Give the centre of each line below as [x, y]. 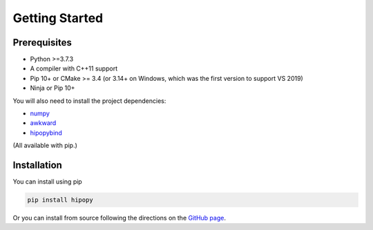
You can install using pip [47, 182]
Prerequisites [42, 42]
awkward [43, 123]
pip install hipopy [60, 200]
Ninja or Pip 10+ [52, 88]
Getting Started [58, 18]
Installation [37, 165]
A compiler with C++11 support [74, 68]
